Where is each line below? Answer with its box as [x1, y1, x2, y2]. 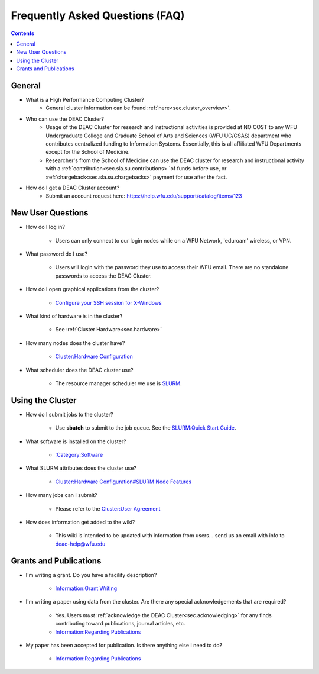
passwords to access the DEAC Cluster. [55, 272, 152, 279]
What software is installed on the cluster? [25, 438, 126, 445]
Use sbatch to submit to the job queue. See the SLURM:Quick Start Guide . [55, 424, 236, 431]
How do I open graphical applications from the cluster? [25, 286, 159, 293]
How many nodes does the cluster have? [25, 339, 125, 346]
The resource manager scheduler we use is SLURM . [55, 379, 183, 387]
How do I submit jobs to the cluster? [25, 411, 113, 418]
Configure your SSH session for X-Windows [55, 299, 162, 306]
